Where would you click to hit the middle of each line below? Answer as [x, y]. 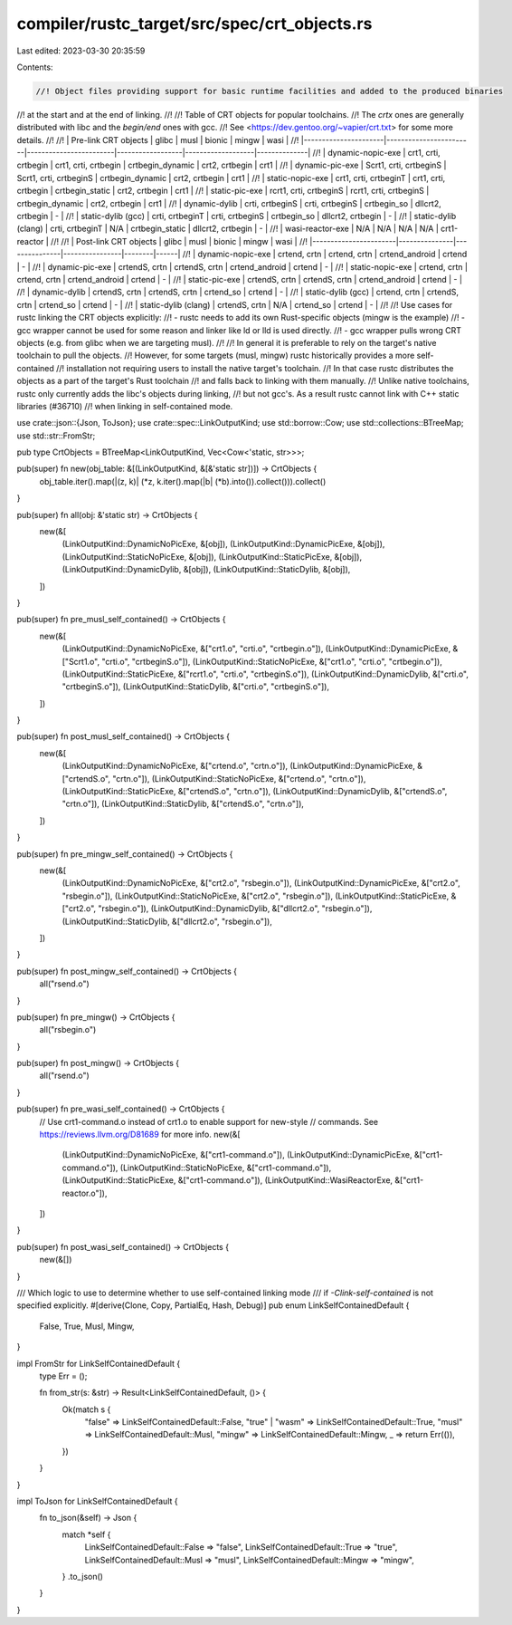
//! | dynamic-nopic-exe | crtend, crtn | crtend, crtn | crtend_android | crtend [325, 255]
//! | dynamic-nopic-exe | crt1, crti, [376, 153]
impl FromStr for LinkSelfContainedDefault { [99, 1363]
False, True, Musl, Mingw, [87, 1326]
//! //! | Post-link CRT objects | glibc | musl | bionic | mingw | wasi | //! [179, 241]
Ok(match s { [86, 1409]
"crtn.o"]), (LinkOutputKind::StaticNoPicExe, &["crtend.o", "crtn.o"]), [239, 778]
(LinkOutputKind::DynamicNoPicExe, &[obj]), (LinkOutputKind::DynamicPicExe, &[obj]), [223, 544]
